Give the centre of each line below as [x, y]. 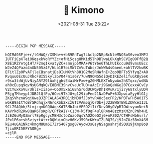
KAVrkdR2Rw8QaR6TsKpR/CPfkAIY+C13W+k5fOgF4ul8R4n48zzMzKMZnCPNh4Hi [77, 111]
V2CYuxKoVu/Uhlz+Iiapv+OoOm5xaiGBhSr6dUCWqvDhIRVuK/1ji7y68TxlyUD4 [77, 89]
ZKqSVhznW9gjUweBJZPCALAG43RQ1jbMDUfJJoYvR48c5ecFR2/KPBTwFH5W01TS [77, 98]
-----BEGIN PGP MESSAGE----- [35, 46]
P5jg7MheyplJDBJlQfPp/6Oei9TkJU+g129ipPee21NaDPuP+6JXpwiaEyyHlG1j [77, 94]
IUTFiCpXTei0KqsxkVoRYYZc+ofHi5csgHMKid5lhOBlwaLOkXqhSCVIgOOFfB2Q [77, 59]
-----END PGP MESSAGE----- [33, 137]
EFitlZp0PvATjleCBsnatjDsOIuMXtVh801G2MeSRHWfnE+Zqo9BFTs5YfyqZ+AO [77, 72]
